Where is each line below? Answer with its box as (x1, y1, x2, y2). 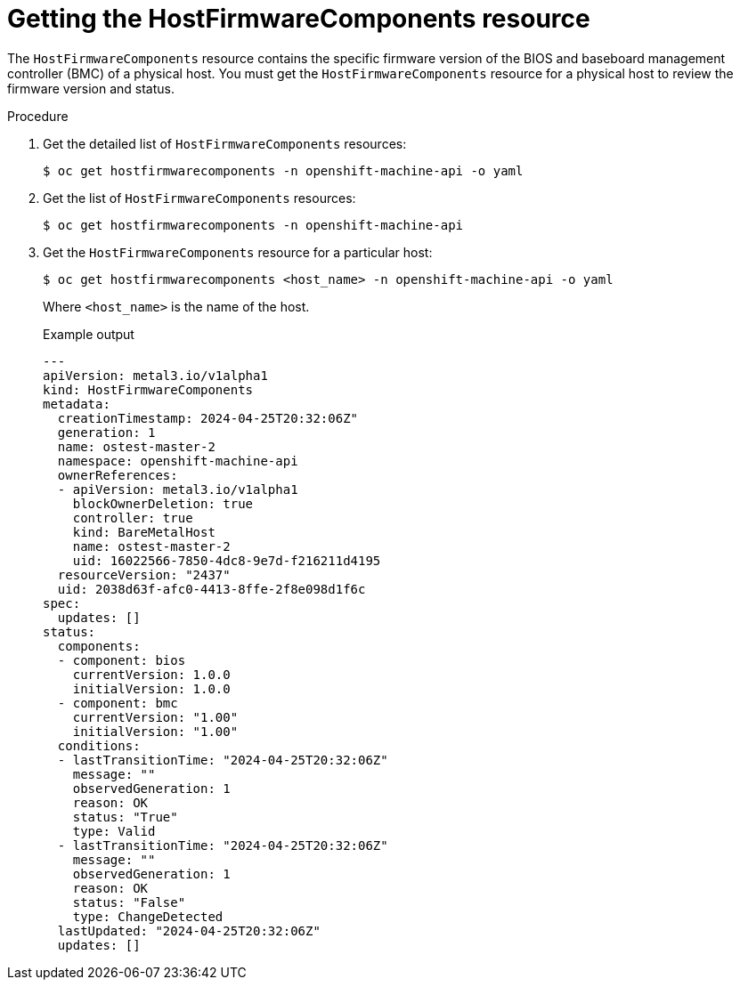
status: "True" (72, 809, 178, 824)
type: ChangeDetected (72, 909, 224, 924)
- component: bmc (57, 695, 178, 710)
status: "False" (72, 894, 186, 910)
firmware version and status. (7, 80, 175, 96)
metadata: (43, 396, 110, 411)
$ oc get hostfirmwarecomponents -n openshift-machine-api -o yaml (43, 163, 524, 178)
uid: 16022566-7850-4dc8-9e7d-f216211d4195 (72, 553, 381, 568)
